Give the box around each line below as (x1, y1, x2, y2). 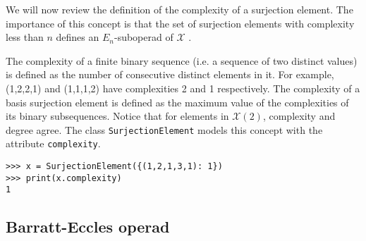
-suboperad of (114, 30, 173, 44)
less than (6, 30, 44, 44)
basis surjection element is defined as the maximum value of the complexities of (6, 94, 349, 109)
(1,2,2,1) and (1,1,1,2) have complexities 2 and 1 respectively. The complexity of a (6, 80, 360, 95)
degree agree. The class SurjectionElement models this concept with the (6, 122, 323, 137)
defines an (56, 30, 99, 44)
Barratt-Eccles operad (6, 216, 170, 237)
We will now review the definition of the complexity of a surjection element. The (6, 2, 353, 16)
